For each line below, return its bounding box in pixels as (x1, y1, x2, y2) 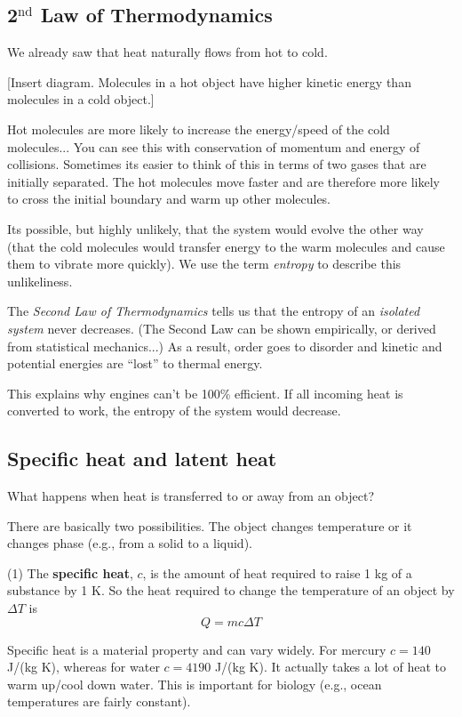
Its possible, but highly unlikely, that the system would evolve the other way (7, 219, 424, 238)
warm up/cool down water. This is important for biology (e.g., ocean (7, 674, 382, 693)
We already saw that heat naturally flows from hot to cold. (7, 43, 328, 61)
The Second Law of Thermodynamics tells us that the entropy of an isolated (7, 302, 420, 320)
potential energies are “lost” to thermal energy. (7, 354, 263, 373)
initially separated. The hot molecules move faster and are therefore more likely (7, 172, 440, 190)
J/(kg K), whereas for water (7, 657, 160, 676)
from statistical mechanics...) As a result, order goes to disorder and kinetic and (7, 336, 442, 355)
